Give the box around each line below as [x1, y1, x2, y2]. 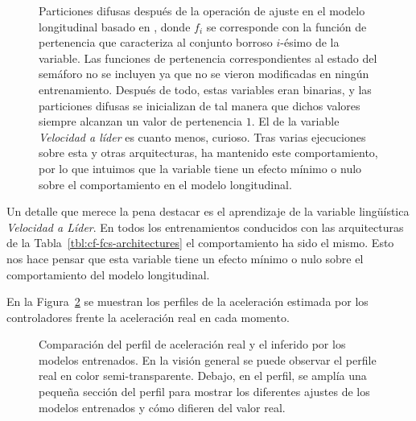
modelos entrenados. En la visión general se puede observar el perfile [39, 351, 377, 368]
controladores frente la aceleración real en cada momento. [6, 308, 290, 325]
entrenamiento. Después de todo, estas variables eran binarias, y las [39, 80, 372, 97]
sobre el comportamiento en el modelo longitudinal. [39, 175, 292, 192]
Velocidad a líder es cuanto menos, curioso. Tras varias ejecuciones [39, 128, 366, 145]
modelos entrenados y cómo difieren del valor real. [39, 398, 286, 415]
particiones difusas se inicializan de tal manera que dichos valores [39, 97, 360, 114]
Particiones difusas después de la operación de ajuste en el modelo [39, 2, 365, 19]
